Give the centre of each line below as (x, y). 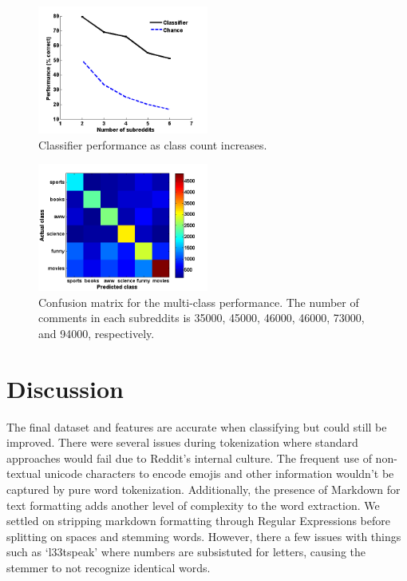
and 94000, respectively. (97, 333)
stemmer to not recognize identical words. (109, 568)
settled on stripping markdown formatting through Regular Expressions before (198, 521)
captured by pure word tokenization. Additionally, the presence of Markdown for (203, 489)
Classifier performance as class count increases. (153, 144)
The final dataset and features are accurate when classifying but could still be (197, 426)
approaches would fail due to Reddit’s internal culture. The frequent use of (189, 458)
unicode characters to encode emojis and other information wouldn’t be (219, 474)
